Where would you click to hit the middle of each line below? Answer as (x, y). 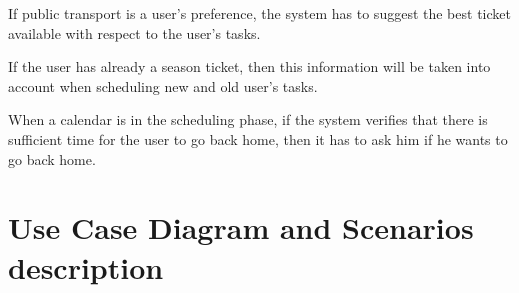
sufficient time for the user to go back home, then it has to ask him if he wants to (258, 138)
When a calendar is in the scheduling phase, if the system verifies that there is (248, 119)
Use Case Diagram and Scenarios (241, 227)
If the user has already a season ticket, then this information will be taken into (249, 66)
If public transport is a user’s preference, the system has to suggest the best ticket (259, 13)
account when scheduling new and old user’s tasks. (163, 85)
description (86, 266)
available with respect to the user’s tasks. (134, 32)
